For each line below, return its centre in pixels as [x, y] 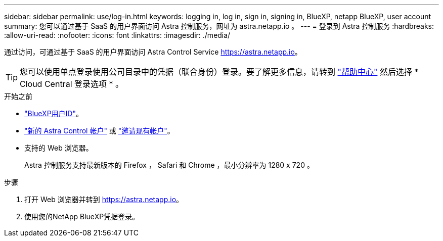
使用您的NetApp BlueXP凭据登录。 [82, 216]
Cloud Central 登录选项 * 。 [72, 84]
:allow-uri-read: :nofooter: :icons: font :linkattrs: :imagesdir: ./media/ [117, 35]
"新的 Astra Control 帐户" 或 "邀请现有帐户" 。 [99, 131]
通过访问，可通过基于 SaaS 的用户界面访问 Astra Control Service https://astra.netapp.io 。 [153, 52]
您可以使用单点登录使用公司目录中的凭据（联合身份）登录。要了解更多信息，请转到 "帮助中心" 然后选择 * [219, 72]
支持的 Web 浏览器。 [59, 148]
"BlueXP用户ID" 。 [54, 113]
